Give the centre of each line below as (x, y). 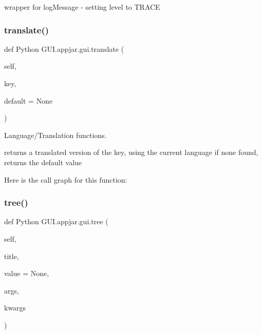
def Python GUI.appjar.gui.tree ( (56, 221)
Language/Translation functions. (55, 135)
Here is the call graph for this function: (66, 179)
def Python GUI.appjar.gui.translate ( (64, 48)
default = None (29, 100)
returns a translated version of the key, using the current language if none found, (131, 152)
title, (12, 256)
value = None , (27, 273)
